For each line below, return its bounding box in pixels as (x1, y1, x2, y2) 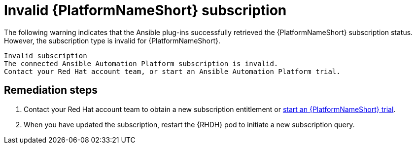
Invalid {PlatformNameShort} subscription (4, 2, 287, 19)
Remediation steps (4, 84, 98, 97)
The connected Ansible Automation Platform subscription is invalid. (4, 59, 278, 68)
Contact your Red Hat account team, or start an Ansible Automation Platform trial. (4, 67, 341, 75)
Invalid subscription (4, 51, 87, 60)
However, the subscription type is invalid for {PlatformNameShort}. (4, 36, 221, 45)
